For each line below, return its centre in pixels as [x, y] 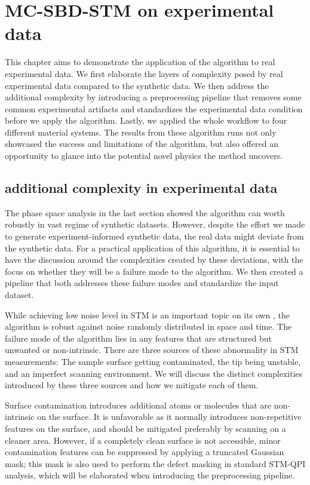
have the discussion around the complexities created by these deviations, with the [154, 260]
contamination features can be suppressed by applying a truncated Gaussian [145, 452]
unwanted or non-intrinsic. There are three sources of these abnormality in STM [152, 350]
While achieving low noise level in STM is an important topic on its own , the [148, 314]
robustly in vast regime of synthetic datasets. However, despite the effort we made [155, 224]
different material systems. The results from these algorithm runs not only [141, 132]
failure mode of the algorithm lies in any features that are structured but [138, 338]
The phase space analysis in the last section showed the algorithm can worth [145, 212]
